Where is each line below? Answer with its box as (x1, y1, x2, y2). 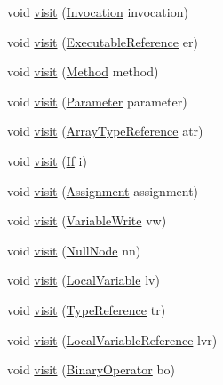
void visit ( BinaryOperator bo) (7, 360, 176, 379)
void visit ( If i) (7, 151, 87, 169)
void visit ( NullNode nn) (7, 240, 141, 259)
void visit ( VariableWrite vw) (7, 211, 167, 230)
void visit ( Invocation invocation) (7, 3, 188, 20)
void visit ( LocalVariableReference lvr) (7, 330, 218, 349)
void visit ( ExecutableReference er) (7, 32, 198, 51)
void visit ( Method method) (7, 62, 159, 81)
